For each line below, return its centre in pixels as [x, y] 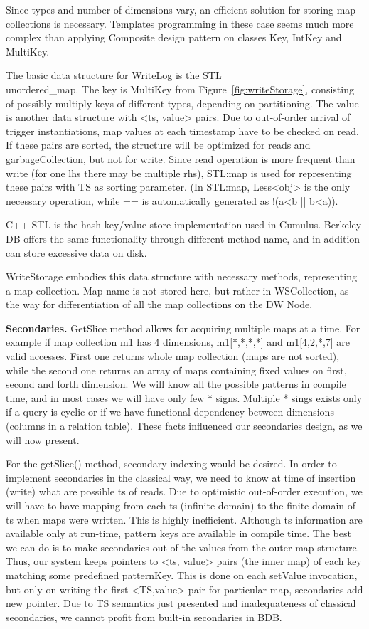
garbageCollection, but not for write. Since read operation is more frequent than [181, 158]
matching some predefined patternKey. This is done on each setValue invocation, [182, 575]
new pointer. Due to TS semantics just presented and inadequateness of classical [181, 603]
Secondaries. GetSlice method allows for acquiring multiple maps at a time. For [183, 328]
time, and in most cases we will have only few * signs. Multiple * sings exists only [184, 397]
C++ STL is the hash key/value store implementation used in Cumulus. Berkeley [184, 224]
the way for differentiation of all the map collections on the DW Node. [159, 304]
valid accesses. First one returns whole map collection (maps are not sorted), [173, 356]
